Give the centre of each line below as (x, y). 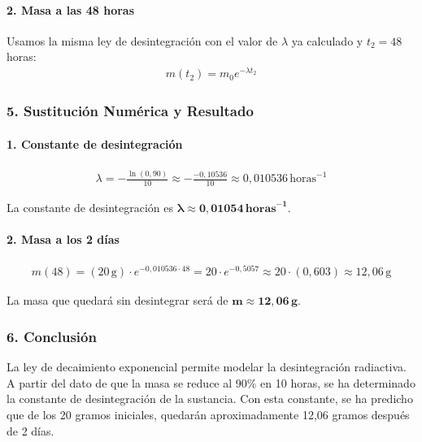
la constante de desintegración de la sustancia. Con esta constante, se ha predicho (210, 399)
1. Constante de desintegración (95, 143)
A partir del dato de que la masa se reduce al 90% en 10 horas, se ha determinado (211, 382)
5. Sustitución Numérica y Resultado (130, 111)
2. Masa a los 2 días (63, 239)
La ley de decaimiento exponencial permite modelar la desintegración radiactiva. (207, 367)
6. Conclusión (52, 336)
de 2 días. (30, 430)
